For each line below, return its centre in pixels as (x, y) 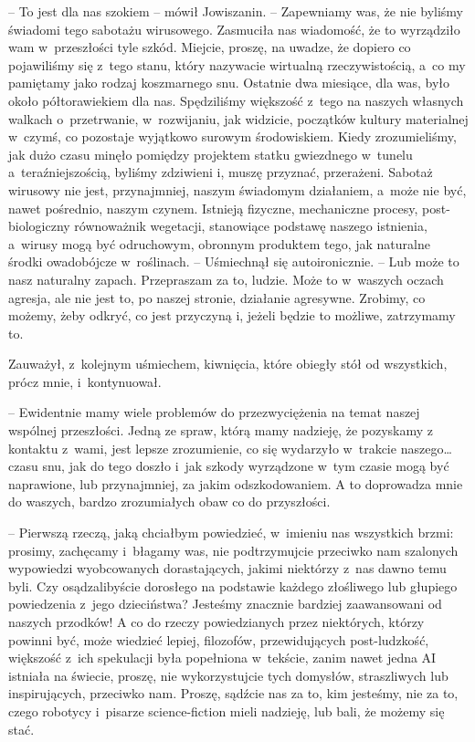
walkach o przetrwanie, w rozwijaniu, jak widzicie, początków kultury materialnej (238, 118)
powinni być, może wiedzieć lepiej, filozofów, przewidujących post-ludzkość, (219, 639)
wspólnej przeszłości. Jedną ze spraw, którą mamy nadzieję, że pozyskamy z (221, 430)
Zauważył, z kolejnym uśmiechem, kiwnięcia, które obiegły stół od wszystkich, (228, 364)
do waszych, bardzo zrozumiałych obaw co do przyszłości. (169, 502)
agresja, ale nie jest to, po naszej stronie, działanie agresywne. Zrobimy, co (217, 297)
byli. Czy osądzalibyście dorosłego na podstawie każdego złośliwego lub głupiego (233, 585)
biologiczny (39, 226)
